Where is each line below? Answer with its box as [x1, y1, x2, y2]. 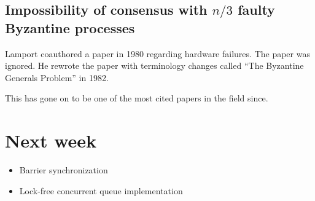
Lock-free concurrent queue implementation [19, 184, 183, 197]
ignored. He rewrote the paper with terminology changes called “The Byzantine [5, 59, 304, 72]
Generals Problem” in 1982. [5, 71, 109, 84]
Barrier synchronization [19, 164, 108, 176]
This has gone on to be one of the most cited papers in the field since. [5, 92, 268, 104]
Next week [5, 128, 97, 153]
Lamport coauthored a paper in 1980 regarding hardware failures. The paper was [5, 47, 310, 60]
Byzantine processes [5, 18, 135, 37]
